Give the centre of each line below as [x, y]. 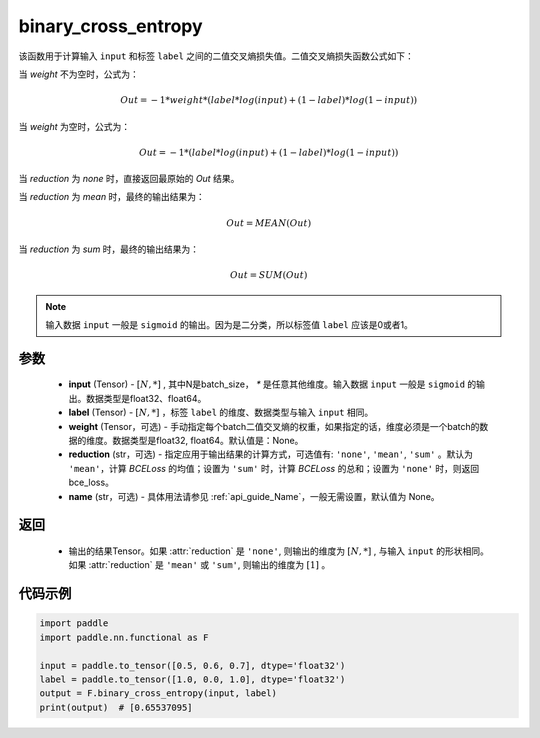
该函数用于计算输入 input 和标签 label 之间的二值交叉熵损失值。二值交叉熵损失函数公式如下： [216, 56]
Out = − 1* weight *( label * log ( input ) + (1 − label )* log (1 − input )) [269, 100]
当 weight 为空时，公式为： [74, 126]
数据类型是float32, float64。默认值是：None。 [207, 440]
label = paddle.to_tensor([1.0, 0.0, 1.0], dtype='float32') [192, 679]
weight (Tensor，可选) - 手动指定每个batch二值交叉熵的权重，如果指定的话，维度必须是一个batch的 [274, 426]
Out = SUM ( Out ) [269, 275]
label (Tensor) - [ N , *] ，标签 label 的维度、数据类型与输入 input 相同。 [221, 412]
